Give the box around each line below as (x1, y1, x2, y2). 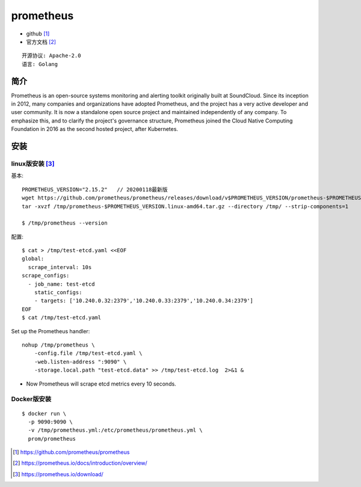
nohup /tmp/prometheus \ (22, 341, 95, 348)
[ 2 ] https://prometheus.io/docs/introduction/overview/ (13, 459, 147, 467)
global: (22, 255, 45, 262)
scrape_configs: (22, 272, 70, 279)
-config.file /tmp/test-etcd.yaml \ (34, 350, 143, 357)
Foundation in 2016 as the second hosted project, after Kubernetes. (11, 126, 179, 133)
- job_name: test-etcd (28, 280, 95, 288)
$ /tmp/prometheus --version (22, 220, 108, 226)
